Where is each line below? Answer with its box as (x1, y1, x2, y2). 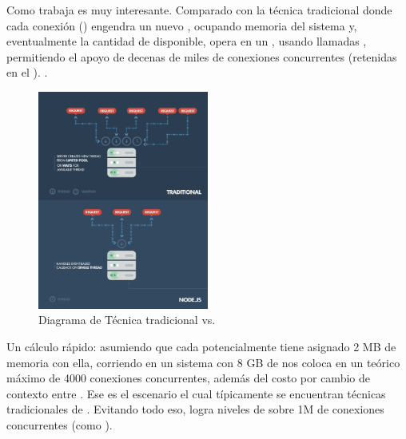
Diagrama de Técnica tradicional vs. (38, 311, 216, 328)
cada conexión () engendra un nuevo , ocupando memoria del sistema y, (6, 17, 357, 34)
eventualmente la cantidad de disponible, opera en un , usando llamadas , (6, 33, 367, 49)
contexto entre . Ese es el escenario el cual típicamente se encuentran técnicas (6, 385, 386, 401)
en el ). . (6, 64, 48, 81)
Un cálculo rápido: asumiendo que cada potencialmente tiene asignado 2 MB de (6, 338, 396, 354)
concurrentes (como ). (6, 416, 113, 433)
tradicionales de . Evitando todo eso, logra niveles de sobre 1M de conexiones (6, 401, 384, 417)
